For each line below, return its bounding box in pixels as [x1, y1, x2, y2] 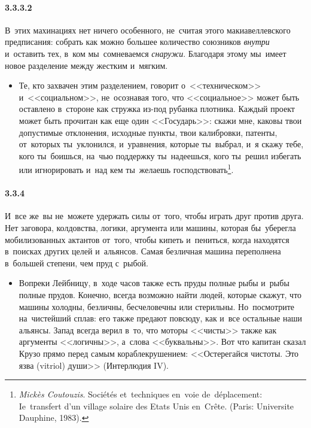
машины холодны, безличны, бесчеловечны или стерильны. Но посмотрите [19, 300, 294, 312]
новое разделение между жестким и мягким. [5, 59, 168, 71]
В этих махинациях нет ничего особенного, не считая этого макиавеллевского [5, 23, 291, 36]
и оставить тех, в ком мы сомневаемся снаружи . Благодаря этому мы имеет [5, 47, 286, 59]
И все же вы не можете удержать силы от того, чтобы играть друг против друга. [5, 210, 304, 222]
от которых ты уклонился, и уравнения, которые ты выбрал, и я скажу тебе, [19, 138, 304, 150]
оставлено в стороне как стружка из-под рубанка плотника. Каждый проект [19, 102, 295, 115]
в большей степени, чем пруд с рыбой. [5, 256, 148, 269]
